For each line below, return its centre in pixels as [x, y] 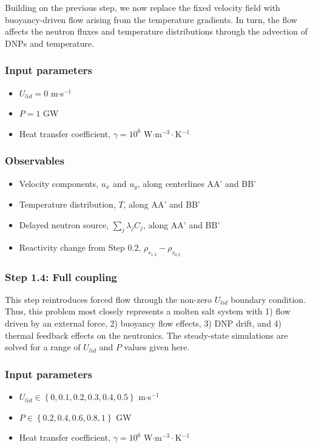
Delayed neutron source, [64, 224]
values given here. [157, 347]
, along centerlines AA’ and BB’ [197, 183]
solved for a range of [43, 347]
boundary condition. [268, 299]
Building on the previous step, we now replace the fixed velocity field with [143, 7]
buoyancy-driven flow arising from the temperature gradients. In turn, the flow [151, 19]
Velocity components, [59, 183]
